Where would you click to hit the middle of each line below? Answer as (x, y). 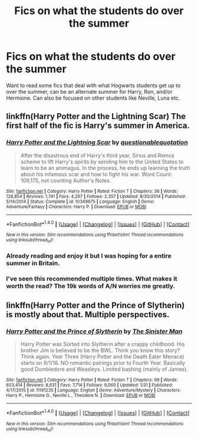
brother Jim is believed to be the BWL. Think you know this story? (100, 350)
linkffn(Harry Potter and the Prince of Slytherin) (95, 305)
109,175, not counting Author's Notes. (66, 180)
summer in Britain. (33, 263)
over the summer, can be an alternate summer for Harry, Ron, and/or (89, 91)
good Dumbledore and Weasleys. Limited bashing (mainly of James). (104, 369)
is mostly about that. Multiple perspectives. (88, 314)
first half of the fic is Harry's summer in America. (98, 126)
